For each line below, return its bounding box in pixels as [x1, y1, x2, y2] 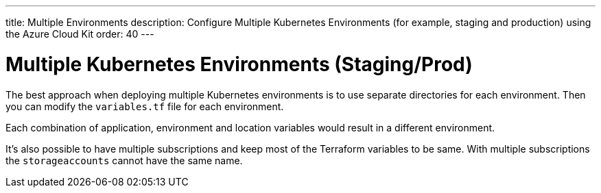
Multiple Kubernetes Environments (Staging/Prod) [5, 52, 473, 76]
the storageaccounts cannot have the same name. [5, 154, 243, 166]
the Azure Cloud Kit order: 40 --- [5, 28, 154, 40]
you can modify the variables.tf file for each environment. [5, 100, 284, 112]
